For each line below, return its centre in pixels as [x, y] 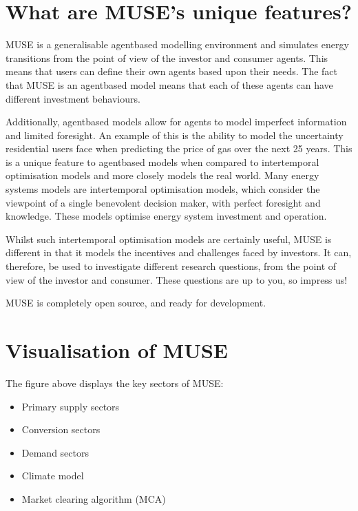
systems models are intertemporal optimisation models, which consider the [163, 189]
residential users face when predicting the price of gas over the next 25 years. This [179, 148]
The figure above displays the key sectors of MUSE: [115, 383]
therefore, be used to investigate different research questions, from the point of [171, 266]
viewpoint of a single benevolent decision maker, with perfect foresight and [163, 202]
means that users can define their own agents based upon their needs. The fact [171, 71]
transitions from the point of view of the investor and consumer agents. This [167, 58]
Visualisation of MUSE [117, 350]
